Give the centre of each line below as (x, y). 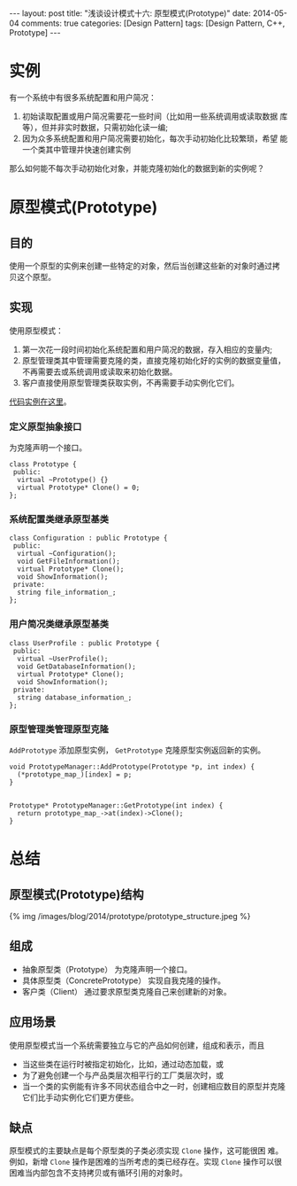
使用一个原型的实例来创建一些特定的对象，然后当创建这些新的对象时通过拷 (145, 265)
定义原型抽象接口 (46, 426)
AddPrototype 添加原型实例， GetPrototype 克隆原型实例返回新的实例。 (137, 750)
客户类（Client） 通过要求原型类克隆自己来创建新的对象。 (126, 991)
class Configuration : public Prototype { (88, 538)
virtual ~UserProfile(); (63, 659)
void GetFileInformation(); (69, 562)
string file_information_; (67, 593)
